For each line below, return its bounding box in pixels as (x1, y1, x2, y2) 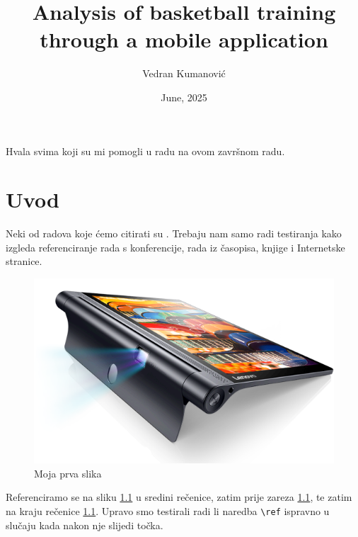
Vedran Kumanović (142, 66, 226, 81)
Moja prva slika (34, 465, 102, 480)
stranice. (6, 254, 42, 268)
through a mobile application (40, 25, 328, 54)
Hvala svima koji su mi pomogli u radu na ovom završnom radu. (6, 143, 285, 158)
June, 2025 (161, 89, 207, 104)
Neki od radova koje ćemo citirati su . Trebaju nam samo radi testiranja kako (6, 226, 342, 241)
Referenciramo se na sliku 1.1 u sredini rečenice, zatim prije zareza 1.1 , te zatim (6, 490, 352, 504)
